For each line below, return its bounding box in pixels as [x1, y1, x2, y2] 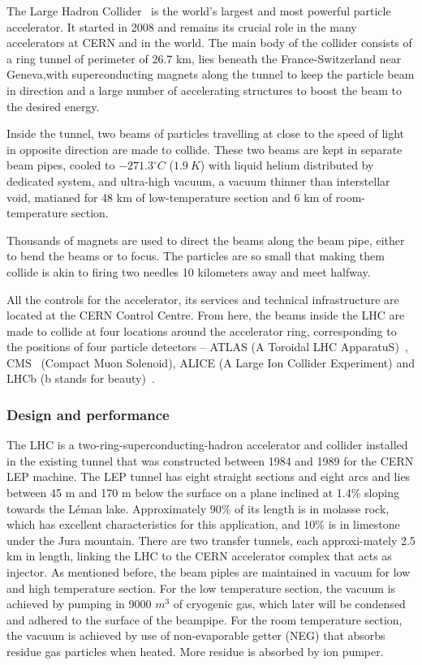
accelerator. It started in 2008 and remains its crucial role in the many [6, 18, 357, 35]
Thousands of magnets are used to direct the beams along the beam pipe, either [6, 231, 405, 248]
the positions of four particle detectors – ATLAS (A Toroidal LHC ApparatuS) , [6, 338, 408, 355]
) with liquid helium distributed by [200, 157, 374, 174]
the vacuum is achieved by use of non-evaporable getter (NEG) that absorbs [6, 627, 385, 644]
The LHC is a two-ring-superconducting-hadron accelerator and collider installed [6, 436, 408, 453]
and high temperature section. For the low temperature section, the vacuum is [6, 579, 395, 596]
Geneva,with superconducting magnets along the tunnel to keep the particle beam [6, 66, 415, 83]
